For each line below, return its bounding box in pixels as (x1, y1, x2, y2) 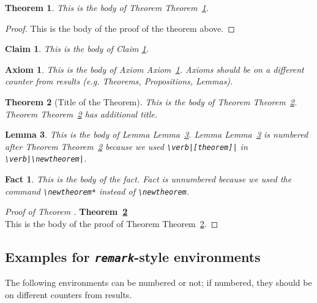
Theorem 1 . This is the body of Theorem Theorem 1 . (5, 1, 209, 13)
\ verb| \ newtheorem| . (5, 152, 87, 165)
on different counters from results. (5, 288, 132, 301)
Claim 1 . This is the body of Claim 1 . (5, 42, 149, 55)
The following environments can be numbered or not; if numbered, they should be (5, 276, 312, 289)
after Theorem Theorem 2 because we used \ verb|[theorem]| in (5, 140, 248, 152)
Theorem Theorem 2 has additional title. (5, 107, 158, 120)
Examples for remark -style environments (5, 247, 261, 266)
